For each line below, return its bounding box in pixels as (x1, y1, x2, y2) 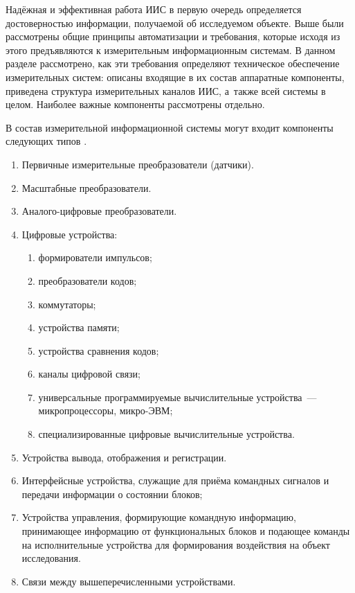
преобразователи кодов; (38, 273, 137, 287)
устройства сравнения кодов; (38, 343, 159, 357)
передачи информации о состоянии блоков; (21, 486, 203, 501)
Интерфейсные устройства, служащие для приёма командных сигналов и (21, 473, 329, 488)
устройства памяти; (38, 320, 120, 335)
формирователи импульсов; (38, 250, 152, 265)
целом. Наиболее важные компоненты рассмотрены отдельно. (6, 97, 265, 112)
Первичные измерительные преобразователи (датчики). (21, 157, 254, 171)
